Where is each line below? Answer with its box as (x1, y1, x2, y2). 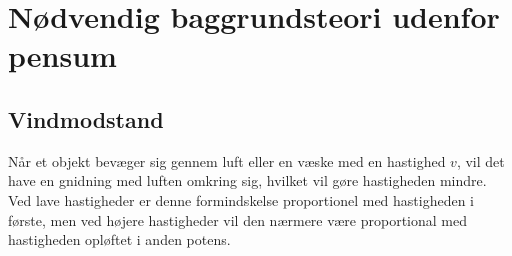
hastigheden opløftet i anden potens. (8, 229, 231, 250)
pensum (8, 35, 117, 76)
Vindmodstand (8, 103, 164, 134)
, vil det (456, 150, 505, 171)
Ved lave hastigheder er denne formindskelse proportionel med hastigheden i (8, 189, 475, 210)
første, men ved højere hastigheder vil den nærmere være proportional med (8, 209, 467, 230)
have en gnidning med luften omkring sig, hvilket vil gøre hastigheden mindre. (8, 170, 487, 191)
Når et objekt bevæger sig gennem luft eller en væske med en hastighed (8, 150, 446, 171)
